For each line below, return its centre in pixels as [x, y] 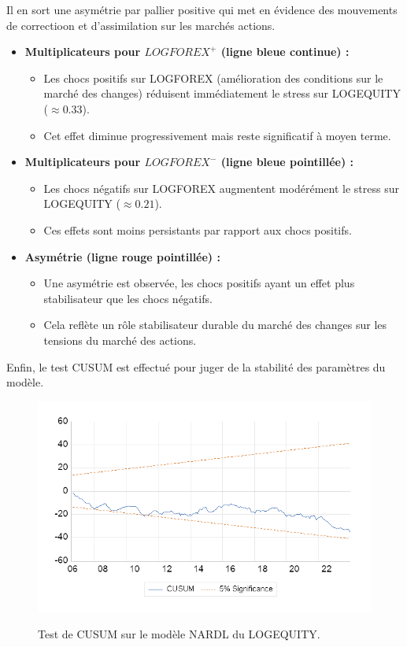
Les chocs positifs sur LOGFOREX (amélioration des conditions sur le [213, 78]
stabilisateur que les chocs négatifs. [128, 298]
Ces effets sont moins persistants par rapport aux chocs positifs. [198, 229]
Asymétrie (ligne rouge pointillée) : [122, 256]
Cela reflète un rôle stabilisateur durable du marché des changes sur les [215, 325]
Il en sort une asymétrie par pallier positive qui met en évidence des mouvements [202, 9]
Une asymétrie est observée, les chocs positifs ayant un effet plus [199, 283]
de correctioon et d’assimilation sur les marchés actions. [141, 25]
